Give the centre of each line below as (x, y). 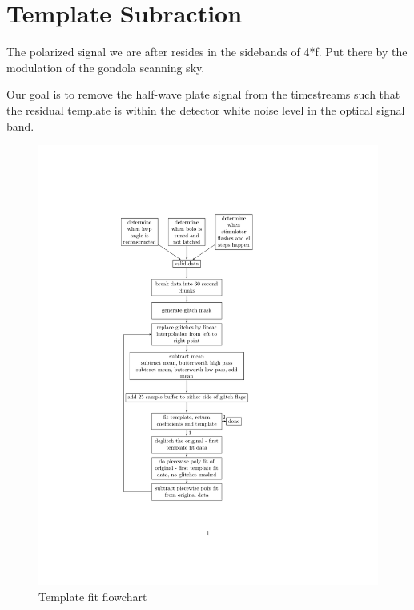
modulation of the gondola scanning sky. (106, 67)
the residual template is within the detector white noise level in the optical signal (206, 109)
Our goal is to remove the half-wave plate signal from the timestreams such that (203, 94)
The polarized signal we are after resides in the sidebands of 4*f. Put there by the (207, 52)
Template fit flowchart (93, 596)
